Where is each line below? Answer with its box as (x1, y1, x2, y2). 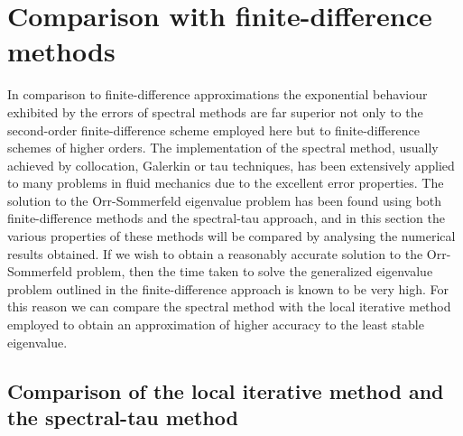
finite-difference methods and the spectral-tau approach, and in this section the (7, 209, 445, 227)
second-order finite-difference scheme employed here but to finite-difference (7, 120, 420, 139)
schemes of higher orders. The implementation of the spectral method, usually (7, 138, 439, 157)
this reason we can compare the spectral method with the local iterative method (7, 297, 451, 316)
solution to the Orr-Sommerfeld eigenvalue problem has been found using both (7, 190, 442, 209)
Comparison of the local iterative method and (7, 376, 444, 404)
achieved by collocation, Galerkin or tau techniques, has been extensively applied (7, 155, 455, 174)
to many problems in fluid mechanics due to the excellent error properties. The (7, 173, 444, 192)
